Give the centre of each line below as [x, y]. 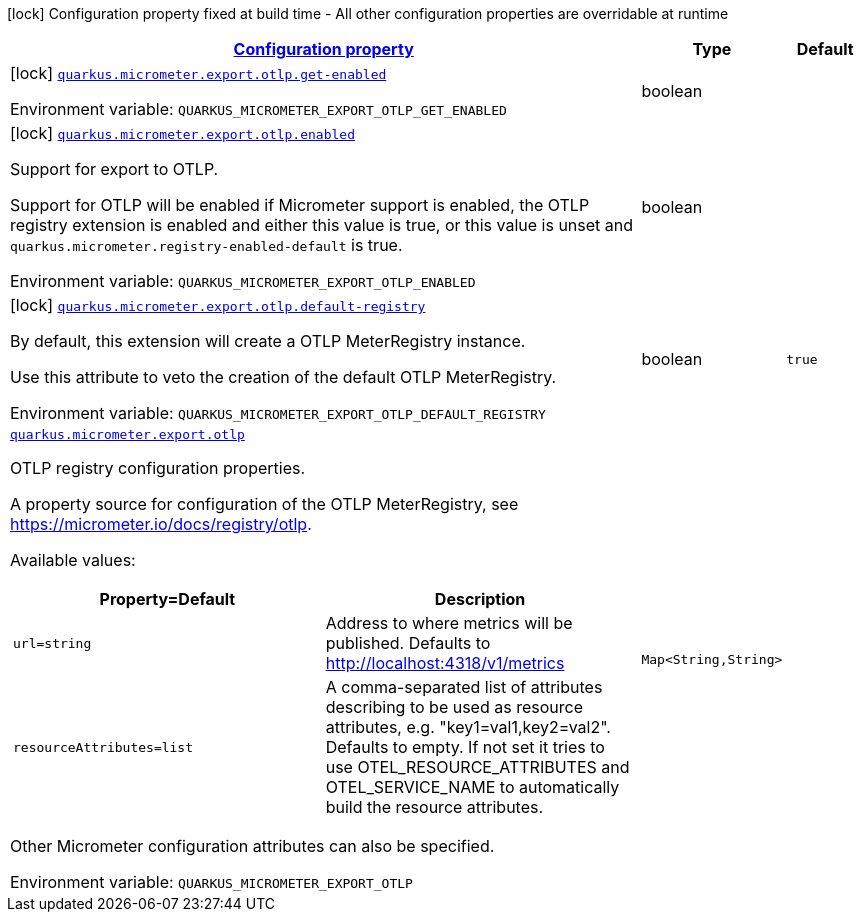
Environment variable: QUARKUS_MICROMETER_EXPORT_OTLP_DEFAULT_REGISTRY [278, 413]
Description [480, 599]
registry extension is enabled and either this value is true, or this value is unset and [322, 225]
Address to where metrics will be [449, 623]
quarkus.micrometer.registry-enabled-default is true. [206, 245]
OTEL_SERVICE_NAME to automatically [472, 787]
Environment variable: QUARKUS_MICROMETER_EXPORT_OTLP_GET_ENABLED [258, 109]
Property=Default [167, 599]
